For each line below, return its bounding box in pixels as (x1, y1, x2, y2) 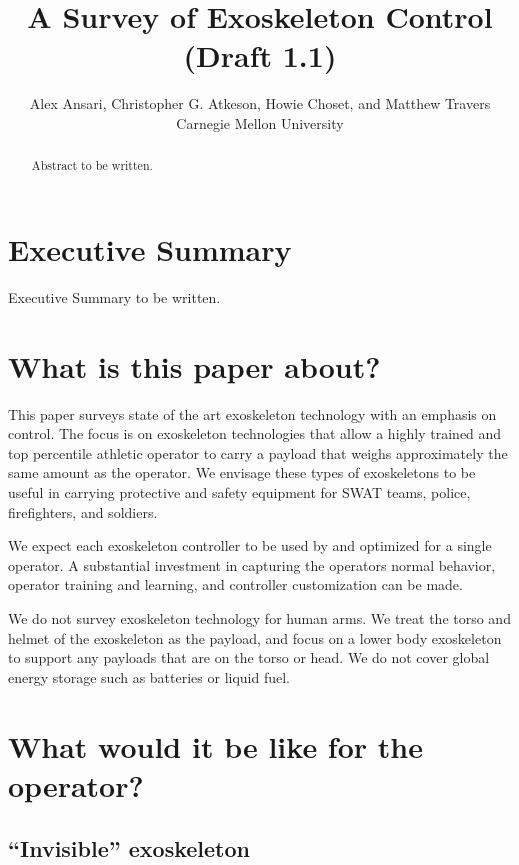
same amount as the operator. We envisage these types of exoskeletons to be (8, 462, 476, 483)
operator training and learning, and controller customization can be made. (8, 574, 463, 595)
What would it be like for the (8, 725, 423, 766)
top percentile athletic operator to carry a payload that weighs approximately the (8, 442, 508, 463)
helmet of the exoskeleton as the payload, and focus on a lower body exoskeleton (8, 627, 502, 648)
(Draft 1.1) (183, 35, 337, 76)
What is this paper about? (8, 345, 381, 386)
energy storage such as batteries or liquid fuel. (8, 666, 291, 687)
